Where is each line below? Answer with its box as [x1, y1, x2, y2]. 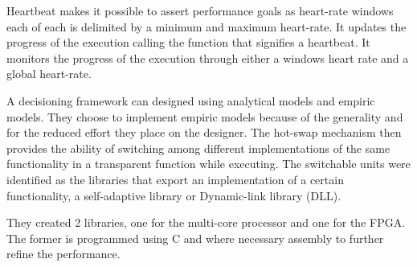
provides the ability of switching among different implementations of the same [6, 139, 390, 156]
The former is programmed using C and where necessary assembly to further [6, 229, 384, 246]
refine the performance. [6, 245, 121, 262]
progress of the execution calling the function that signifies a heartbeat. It [6, 34, 370, 51]
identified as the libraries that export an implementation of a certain [6, 170, 344, 187]
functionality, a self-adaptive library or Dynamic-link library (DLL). [6, 187, 341, 203]
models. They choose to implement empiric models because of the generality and [6, 108, 403, 125]
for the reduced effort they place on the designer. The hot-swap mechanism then [6, 124, 402, 141]
